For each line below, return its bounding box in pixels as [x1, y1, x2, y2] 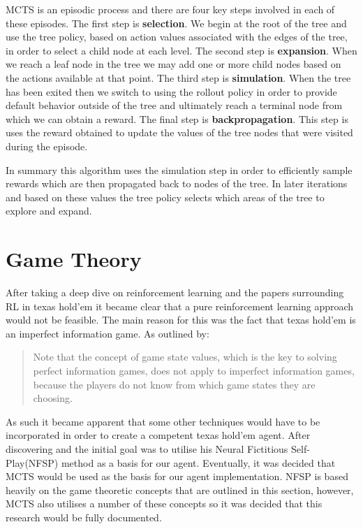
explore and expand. [6, 203, 92, 218]
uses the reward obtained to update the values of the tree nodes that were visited [6, 125, 353, 140]
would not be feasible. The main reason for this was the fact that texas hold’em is [6, 312, 356, 327]
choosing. [33, 391, 73, 405]
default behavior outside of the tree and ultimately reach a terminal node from [6, 98, 343, 113]
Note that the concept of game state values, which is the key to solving [33, 349, 337, 364]
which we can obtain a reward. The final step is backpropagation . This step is [6, 111, 348, 126]
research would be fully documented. [6, 509, 162, 524]
